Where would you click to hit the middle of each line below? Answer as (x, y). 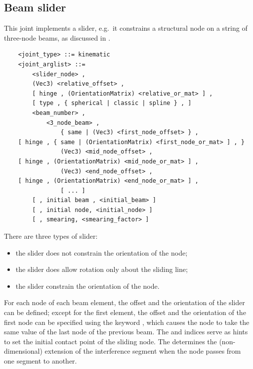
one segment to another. (41, 361)
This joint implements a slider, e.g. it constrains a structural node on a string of (126, 28)
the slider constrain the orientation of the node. (87, 286)
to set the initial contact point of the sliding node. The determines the (110, 341)
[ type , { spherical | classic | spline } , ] (112, 103)
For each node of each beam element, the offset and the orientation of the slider (125, 302)
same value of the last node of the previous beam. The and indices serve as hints (126, 332)
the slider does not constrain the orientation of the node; (102, 252)
